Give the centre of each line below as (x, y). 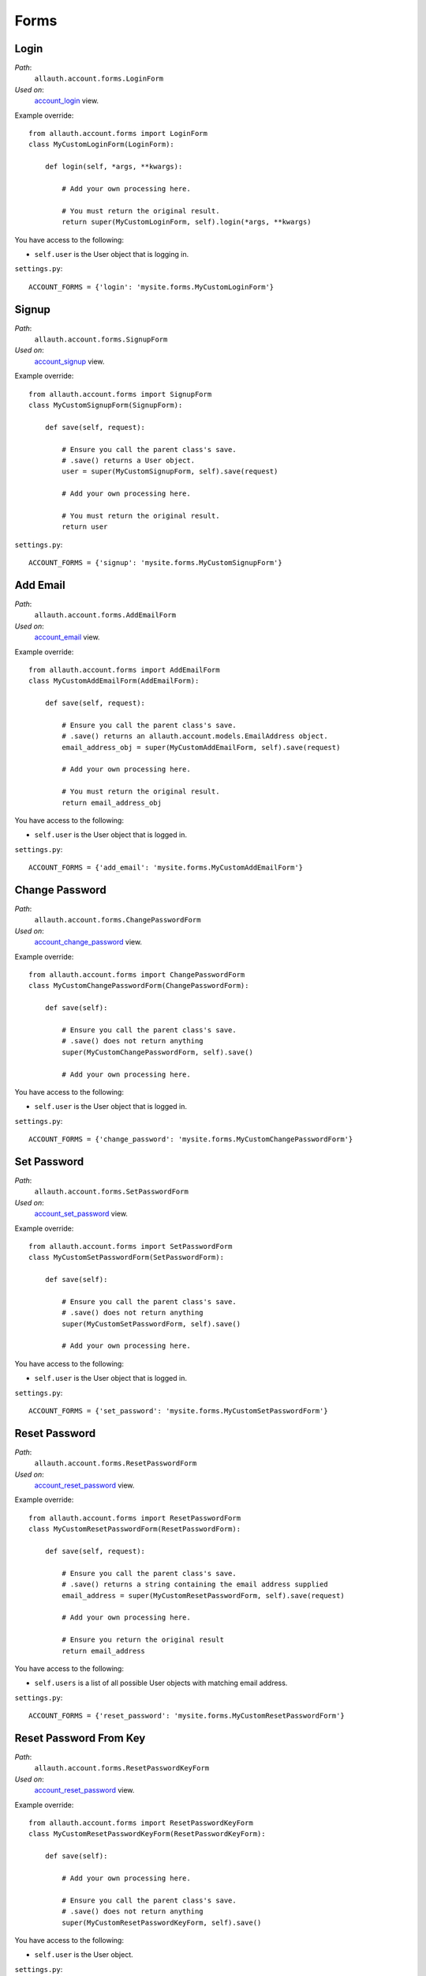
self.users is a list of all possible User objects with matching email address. (161, 1683)
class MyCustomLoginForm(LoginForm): (102, 145)
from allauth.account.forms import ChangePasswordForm (137, 975)
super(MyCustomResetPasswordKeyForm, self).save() (162, 1922)
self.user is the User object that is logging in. (112, 254)
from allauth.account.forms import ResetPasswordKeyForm (141, 1823)
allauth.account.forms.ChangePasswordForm (118, 920)
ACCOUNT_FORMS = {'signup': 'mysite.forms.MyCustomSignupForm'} (156, 563)
